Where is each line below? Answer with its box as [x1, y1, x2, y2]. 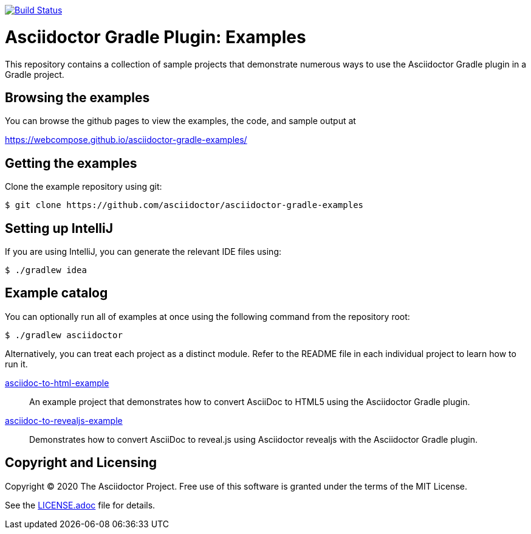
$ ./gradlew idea [5, 265, 87, 276]
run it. [5, 358, 28, 369]
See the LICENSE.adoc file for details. [5, 499, 156, 510]
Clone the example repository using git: [5, 181, 162, 192]
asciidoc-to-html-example [5, 377, 109, 388]
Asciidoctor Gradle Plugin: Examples [5, 26, 306, 47]
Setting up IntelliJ [5, 220, 114, 236]
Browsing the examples [5, 89, 150, 105]
